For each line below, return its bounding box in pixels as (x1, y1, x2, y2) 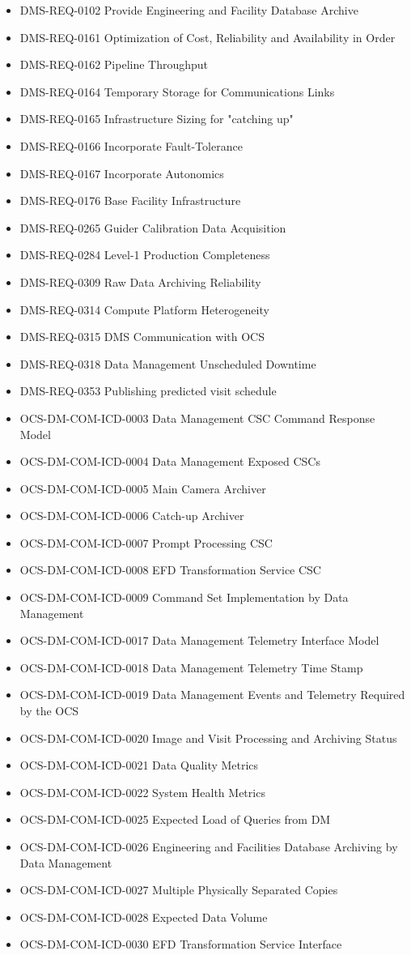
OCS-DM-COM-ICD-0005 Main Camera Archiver (19, 480, 266, 497)
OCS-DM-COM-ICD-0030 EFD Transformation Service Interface (19, 936, 342, 953)
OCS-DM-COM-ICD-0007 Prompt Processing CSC (19, 534, 273, 551)
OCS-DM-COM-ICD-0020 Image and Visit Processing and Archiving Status (19, 729, 397, 746)
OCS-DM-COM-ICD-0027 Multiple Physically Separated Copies (19, 881, 338, 898)
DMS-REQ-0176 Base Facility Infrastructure (19, 192, 241, 209)
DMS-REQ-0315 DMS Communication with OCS (19, 328, 265, 345)
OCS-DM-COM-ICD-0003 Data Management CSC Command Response (19, 409, 375, 426)
